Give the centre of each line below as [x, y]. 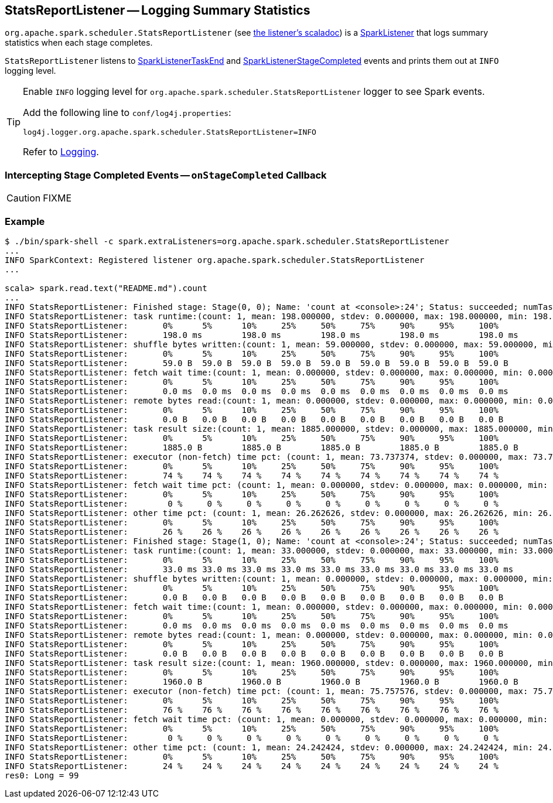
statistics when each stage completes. [79, 43]
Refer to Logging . [61, 152]
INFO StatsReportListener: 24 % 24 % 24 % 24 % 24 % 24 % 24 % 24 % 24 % [252, 766]
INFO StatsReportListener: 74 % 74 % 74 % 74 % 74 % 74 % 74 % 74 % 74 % [252, 475]
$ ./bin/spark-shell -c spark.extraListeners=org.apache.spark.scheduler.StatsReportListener [227, 241]
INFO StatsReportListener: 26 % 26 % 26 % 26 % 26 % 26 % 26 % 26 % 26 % [252, 532]
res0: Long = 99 [42, 775]
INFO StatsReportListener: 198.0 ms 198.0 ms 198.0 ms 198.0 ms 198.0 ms [262, 335]
